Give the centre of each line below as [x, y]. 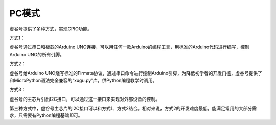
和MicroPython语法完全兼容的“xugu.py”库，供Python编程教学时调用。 [83, 80]
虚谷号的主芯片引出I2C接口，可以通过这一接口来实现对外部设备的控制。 [85, 99]
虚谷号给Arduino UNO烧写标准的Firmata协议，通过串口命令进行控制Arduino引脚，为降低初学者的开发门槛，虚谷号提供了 [136, 73]
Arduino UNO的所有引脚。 [37, 54]
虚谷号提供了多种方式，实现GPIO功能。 [51, 29]
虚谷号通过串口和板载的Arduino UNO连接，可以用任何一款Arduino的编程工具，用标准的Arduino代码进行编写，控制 [130, 47]
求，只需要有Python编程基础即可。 [46, 115]
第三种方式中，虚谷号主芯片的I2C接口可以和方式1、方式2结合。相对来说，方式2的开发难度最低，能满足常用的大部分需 [133, 108]
